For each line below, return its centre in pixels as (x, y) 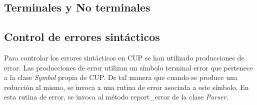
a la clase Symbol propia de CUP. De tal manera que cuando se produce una (121, 77)
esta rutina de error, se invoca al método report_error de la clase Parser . (116, 97)
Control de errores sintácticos (82, 37)
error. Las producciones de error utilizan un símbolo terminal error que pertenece (128, 67)
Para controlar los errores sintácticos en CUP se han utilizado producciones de (124, 57)
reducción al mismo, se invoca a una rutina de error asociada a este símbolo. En (126, 87)
